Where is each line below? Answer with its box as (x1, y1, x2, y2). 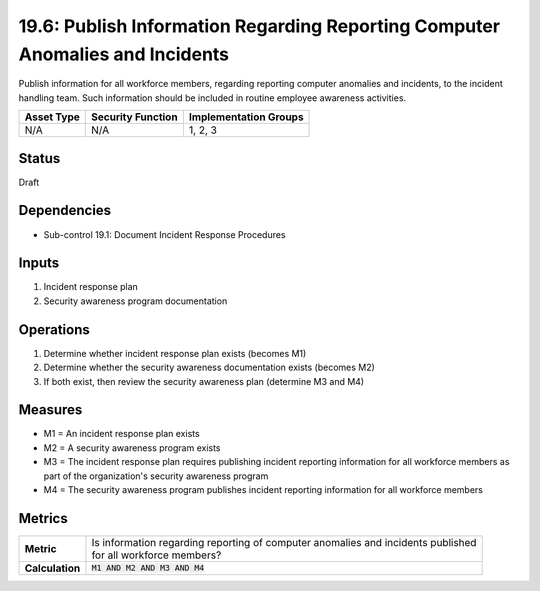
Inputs (18, 255, 60, 272)
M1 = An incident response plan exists (43, 428, 200, 440)
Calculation (24, 561, 81, 575)
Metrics (18, 510, 69, 527)
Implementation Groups (188, 110, 304, 124)
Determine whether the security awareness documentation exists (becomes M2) (43, 361, 375, 374)
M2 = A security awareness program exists (43, 441, 221, 454)
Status (18, 150, 61, 167)
